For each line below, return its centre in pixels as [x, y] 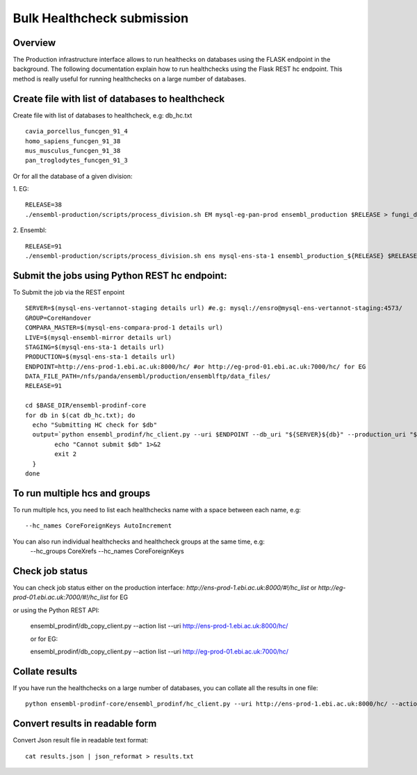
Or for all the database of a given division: [73, 176]
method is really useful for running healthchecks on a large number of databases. [130, 79]
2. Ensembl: [30, 230]
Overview [34, 43]
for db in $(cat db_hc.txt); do [80, 415]
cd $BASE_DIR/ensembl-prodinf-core [86, 406]
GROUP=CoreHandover [58, 318]
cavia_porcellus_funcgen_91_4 [77, 131]
